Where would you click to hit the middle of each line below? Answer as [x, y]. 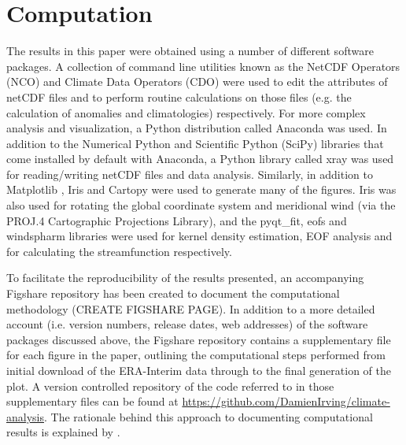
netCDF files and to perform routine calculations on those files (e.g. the [179, 96]
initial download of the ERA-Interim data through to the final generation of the [199, 370]
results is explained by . [63, 432]
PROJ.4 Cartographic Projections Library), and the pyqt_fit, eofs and [177, 220]
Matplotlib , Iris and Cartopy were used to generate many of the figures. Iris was [201, 189]
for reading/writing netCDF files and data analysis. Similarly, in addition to [190, 174]
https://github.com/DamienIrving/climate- [286, 401]
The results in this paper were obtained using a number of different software [190, 51]
